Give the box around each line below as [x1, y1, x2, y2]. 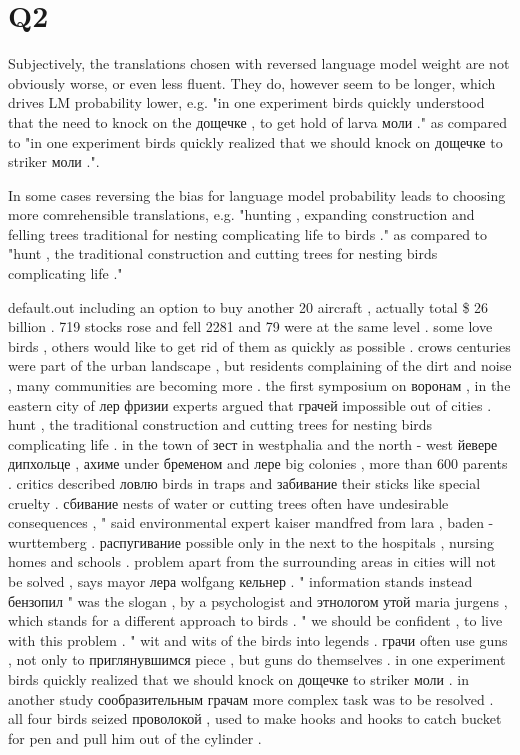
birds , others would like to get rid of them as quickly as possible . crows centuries [8, 335, 511, 356]
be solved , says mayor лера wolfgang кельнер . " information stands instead [8, 570, 473, 591]
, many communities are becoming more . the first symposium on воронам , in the [8, 375, 511, 396]
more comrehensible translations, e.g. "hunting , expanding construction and [8, 204, 475, 225]
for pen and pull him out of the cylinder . [8, 727, 262, 748]
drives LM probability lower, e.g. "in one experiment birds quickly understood [8, 92, 485, 113]
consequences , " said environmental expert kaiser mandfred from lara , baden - [8, 512, 494, 533]
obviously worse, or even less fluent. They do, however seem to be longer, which [8, 72, 496, 93]
